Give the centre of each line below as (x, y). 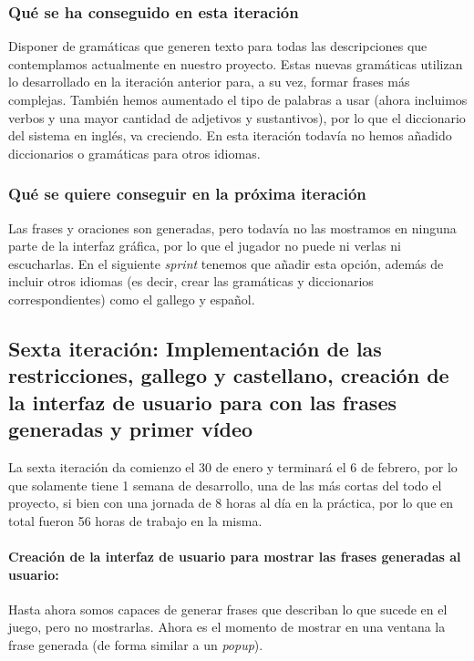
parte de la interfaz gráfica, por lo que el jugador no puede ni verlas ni (205, 246)
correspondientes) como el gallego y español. (132, 299)
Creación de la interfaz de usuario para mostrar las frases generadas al (235, 556)
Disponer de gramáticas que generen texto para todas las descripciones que (218, 46)
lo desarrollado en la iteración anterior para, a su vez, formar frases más (209, 82)
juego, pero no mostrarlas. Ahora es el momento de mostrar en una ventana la (227, 627)
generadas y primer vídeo (131, 429)
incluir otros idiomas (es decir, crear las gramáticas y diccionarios (191, 281)
